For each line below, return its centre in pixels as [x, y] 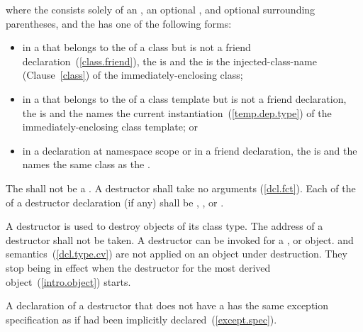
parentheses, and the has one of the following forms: [119, 23]
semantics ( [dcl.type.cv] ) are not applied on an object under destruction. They [177, 254]
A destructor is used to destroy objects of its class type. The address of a [164, 226]
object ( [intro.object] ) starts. [68, 281]
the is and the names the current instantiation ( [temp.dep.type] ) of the [177, 112]
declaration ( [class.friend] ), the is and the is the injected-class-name [169, 61]
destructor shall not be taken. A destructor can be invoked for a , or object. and [180, 239]
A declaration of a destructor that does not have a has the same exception [167, 305]
